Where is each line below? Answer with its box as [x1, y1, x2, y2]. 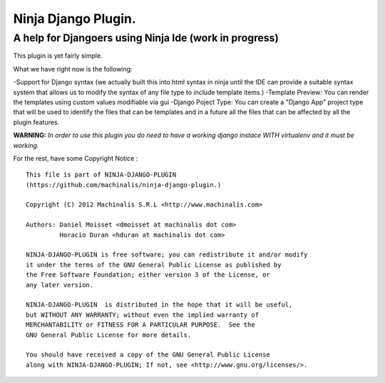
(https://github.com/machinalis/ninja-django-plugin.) [26, 181, 222, 189]
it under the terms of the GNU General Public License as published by [26, 261, 282, 269]
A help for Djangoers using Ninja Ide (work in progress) [13, 31, 279, 44]
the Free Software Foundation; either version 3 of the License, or [26, 271, 270, 279]
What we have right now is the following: [13, 64, 133, 73]
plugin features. [13, 118, 60, 126]
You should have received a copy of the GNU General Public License [26, 351, 270, 359]
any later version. [26, 281, 94, 289]
